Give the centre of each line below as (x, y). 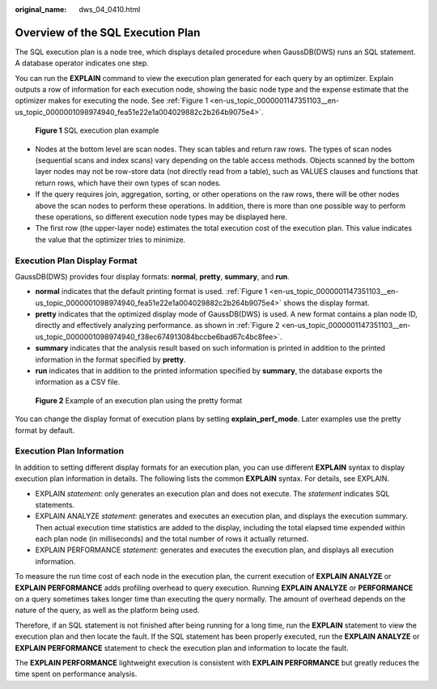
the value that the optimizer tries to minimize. (110, 240)
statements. (55, 504)
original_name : (41, 9)
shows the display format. (327, 303)
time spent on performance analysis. (76, 674)
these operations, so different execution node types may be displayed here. (161, 217)
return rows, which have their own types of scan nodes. (128, 183)
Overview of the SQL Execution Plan (108, 32)
